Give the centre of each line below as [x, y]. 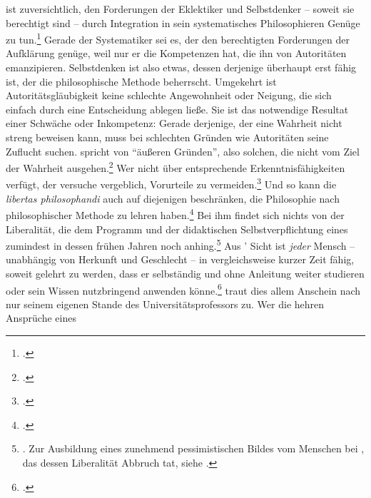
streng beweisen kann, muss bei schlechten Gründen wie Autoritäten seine [167, 137]
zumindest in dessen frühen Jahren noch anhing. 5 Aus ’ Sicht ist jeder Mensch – [181, 244]
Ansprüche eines [41, 318]
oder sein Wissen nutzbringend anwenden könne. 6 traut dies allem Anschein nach [183, 289]
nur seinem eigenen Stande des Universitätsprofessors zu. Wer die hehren [165, 304]
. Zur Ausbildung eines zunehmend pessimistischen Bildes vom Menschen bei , [193, 448]
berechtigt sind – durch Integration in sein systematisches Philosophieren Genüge [183, 22]
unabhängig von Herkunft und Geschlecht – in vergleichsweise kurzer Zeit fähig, [180, 259]
